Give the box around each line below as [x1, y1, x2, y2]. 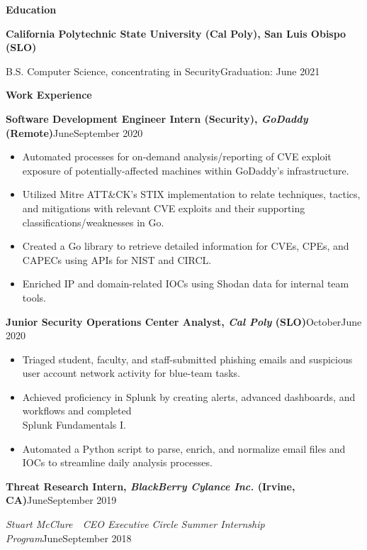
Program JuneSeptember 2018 [6, 530, 132, 545]
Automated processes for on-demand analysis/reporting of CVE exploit [22, 149, 332, 164]
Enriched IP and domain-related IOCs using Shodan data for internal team [22, 276, 349, 291]
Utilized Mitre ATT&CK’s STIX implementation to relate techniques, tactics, [22, 187, 361, 202]
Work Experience [6, 87, 92, 102]
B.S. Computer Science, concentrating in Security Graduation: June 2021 [6, 63, 320, 78]
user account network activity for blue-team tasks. [22, 365, 240, 380]
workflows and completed [22, 403, 132, 418]
